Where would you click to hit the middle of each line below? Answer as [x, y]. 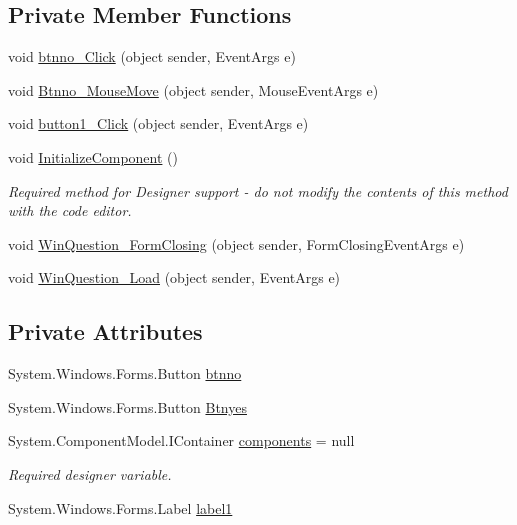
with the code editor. [70, 210]
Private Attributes [105, 331]
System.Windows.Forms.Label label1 [120, 507]
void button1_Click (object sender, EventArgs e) [158, 123]
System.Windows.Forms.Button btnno [125, 373]
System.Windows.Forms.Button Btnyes [127, 406]
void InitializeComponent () [93, 156]
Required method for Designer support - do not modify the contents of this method [258, 190]
